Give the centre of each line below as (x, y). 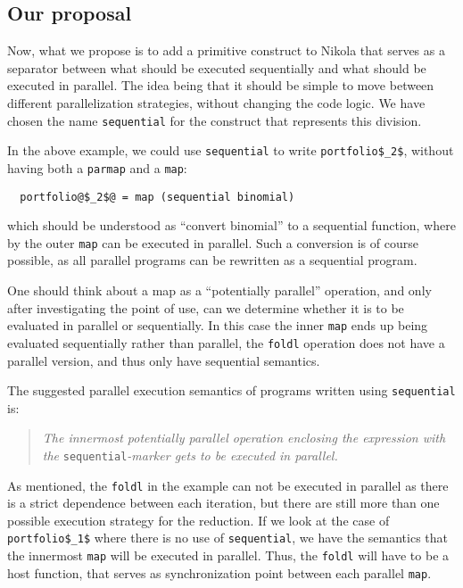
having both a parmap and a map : (97, 167)
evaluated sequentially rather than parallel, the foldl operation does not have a (226, 342)
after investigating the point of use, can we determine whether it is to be (206, 307)
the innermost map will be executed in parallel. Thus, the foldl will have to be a (228, 555)
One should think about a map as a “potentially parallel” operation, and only (219, 290)
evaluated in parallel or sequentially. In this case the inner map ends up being (218, 325)
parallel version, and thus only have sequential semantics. (164, 360)
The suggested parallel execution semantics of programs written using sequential (231, 390)
